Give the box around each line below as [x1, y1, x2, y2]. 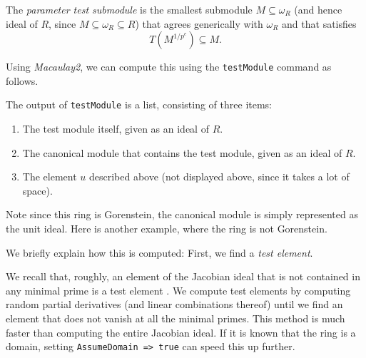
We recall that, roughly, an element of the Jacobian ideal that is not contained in [6, 269, 360, 284]
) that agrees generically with [135, 16, 263, 31]
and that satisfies [282, 16, 357, 31]
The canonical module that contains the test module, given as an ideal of [22, 145, 342, 160]
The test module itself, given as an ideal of [22, 121, 209, 136]
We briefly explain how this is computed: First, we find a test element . [6, 245, 313, 260]
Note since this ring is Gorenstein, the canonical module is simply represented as [6, 207, 358, 222]
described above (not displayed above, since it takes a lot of [88, 169, 350, 184]
